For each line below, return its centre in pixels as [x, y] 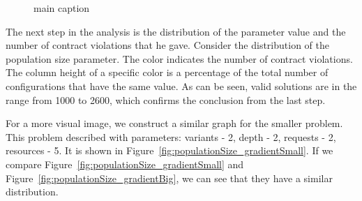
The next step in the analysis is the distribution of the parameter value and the [176, 31]
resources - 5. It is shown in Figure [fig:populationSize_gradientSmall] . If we [169, 150]
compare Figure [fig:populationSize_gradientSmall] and [125, 164]
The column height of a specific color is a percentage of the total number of [167, 72]
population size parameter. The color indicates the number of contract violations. [179, 58]
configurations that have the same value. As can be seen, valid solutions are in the [181, 85]
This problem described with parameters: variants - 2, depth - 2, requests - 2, [171, 136]
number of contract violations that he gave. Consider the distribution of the [167, 45]
